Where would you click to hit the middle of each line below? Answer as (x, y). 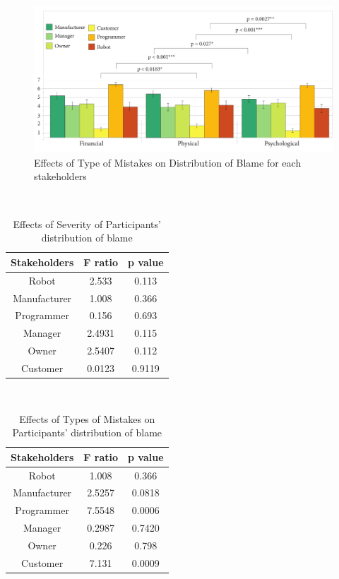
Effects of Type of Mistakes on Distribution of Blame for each (168, 162)
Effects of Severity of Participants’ (87, 223)
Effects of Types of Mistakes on (87, 418)
